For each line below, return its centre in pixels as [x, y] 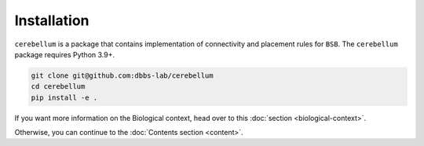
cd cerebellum [58, 87]
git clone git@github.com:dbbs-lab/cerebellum [122, 75]
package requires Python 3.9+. [65, 54]
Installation [52, 20]
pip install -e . [64, 97]
